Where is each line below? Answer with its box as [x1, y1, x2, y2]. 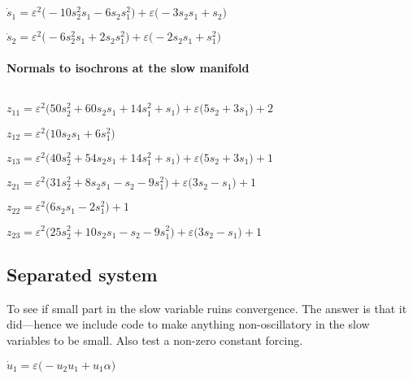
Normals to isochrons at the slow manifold [7, 59, 250, 76]
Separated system [7, 262, 158, 287]
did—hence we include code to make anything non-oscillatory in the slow [7, 316, 370, 333]
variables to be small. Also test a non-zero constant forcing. [7, 332, 303, 349]
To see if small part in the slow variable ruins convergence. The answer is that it [7, 299, 407, 316]
